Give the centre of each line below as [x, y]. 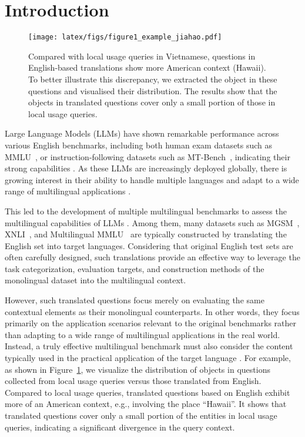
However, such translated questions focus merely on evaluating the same [135, 300]
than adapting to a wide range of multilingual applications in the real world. [143, 334]
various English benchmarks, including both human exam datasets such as [139, 145]
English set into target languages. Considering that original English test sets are [149, 245]
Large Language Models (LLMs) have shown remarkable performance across [142, 133]
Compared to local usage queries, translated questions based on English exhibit [148, 392]
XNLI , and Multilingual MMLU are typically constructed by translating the [146, 234]
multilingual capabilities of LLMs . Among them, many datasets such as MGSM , [152, 222]
